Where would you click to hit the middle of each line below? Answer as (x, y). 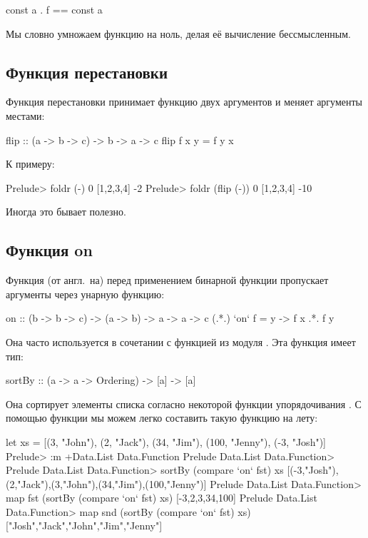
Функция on (49, 250)
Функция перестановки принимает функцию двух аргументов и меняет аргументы (184, 102)
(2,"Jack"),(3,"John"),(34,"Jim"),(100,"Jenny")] (106, 483)
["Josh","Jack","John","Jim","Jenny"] (84, 526)
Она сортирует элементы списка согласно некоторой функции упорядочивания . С (184, 403)
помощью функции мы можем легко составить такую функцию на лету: (162, 418)
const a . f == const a (54, 9)
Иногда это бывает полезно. (66, 212)
